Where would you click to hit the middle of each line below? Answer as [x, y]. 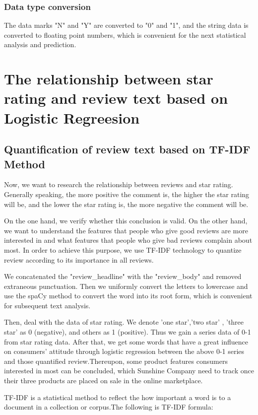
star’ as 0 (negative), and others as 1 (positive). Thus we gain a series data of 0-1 [128, 332]
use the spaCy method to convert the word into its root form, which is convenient [128, 296]
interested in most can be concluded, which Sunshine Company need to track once [129, 371]
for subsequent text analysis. [47, 305]
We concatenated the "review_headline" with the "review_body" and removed [123, 276]
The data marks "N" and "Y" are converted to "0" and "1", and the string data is [126, 25]
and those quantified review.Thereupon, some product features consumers [116, 361]
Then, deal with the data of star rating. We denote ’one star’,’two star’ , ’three [124, 322]
